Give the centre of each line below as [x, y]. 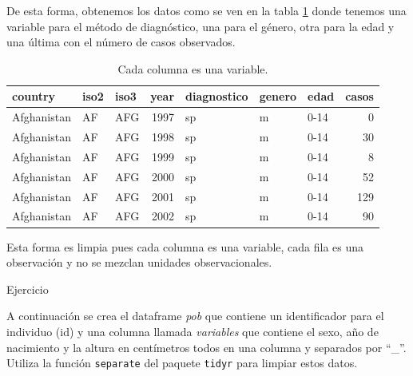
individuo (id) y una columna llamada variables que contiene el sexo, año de [193, 331]
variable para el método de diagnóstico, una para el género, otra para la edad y [201, 26]
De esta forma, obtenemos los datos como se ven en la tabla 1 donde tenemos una [206, 10]
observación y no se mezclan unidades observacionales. [139, 262]
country [34, 96]
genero [278, 96]
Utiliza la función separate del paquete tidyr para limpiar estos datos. [182, 363]
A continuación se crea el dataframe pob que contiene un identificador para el [195, 316]
